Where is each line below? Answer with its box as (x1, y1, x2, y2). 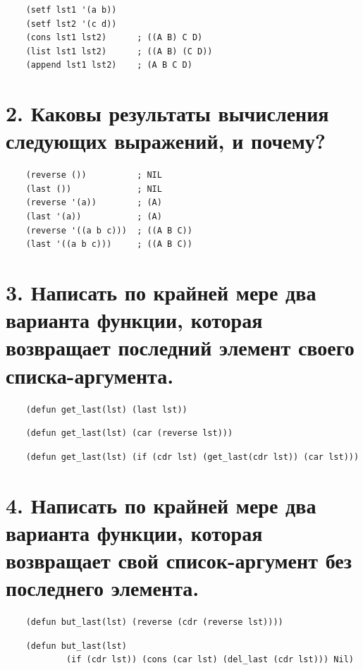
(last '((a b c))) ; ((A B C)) (25, 239, 192, 250)
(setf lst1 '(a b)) (25, 5, 117, 15)
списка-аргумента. (6, 360, 174, 389)
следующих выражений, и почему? (6, 126, 326, 155)
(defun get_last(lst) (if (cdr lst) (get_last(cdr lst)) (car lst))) (25, 451, 359, 462)
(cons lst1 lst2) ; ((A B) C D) (25, 32, 203, 43)
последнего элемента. (6, 573, 199, 602)
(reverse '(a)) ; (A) (25, 197, 162, 208)
